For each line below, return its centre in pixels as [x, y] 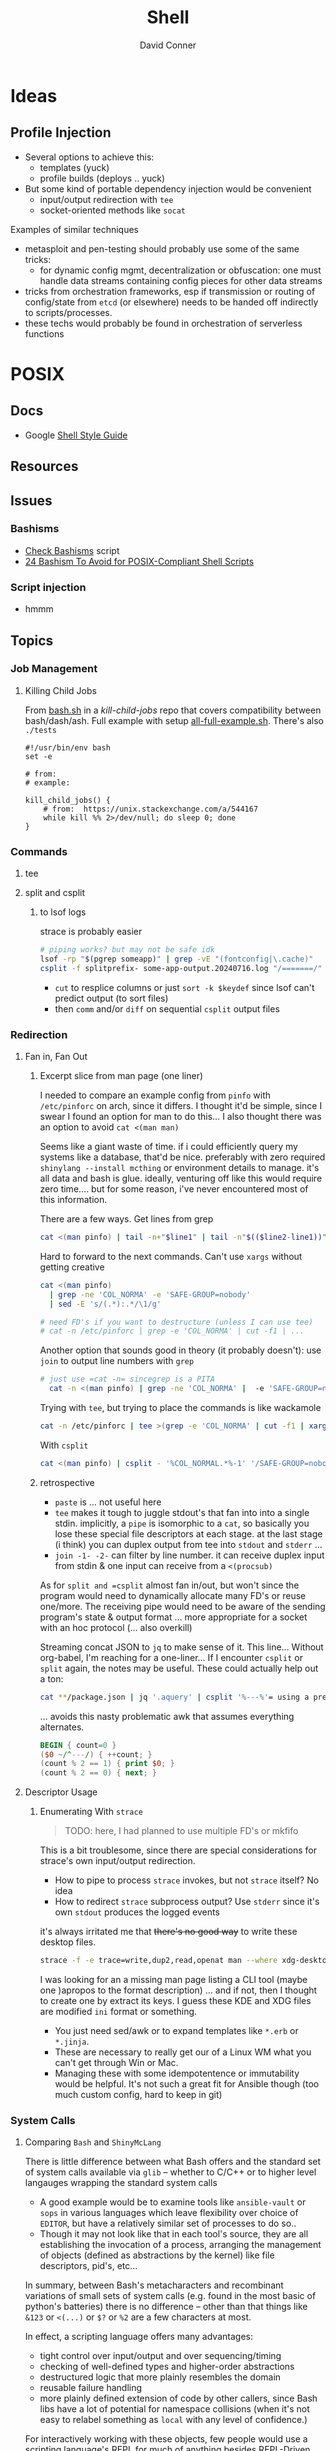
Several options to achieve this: [89, 157]
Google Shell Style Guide [76, 435]
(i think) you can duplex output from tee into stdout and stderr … [188, 1544]
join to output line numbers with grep [117, 1361]
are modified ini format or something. [118, 2012]
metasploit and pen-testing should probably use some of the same [162, 248]
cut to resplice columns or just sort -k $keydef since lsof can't [184, 987]
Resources [44, 466]
